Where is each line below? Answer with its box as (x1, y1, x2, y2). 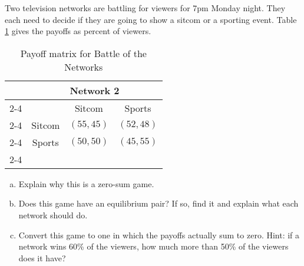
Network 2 (70, 83, 120, 97)
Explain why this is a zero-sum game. (18, 177, 154, 189)
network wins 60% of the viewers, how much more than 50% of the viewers (18, 240, 289, 252)
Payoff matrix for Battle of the (20, 46, 147, 60)
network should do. (18, 208, 88, 221)
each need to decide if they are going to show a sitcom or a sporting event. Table (5, 13, 297, 25)
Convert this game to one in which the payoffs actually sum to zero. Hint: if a (18, 228, 300, 241)
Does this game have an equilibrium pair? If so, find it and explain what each (18, 197, 299, 210)
